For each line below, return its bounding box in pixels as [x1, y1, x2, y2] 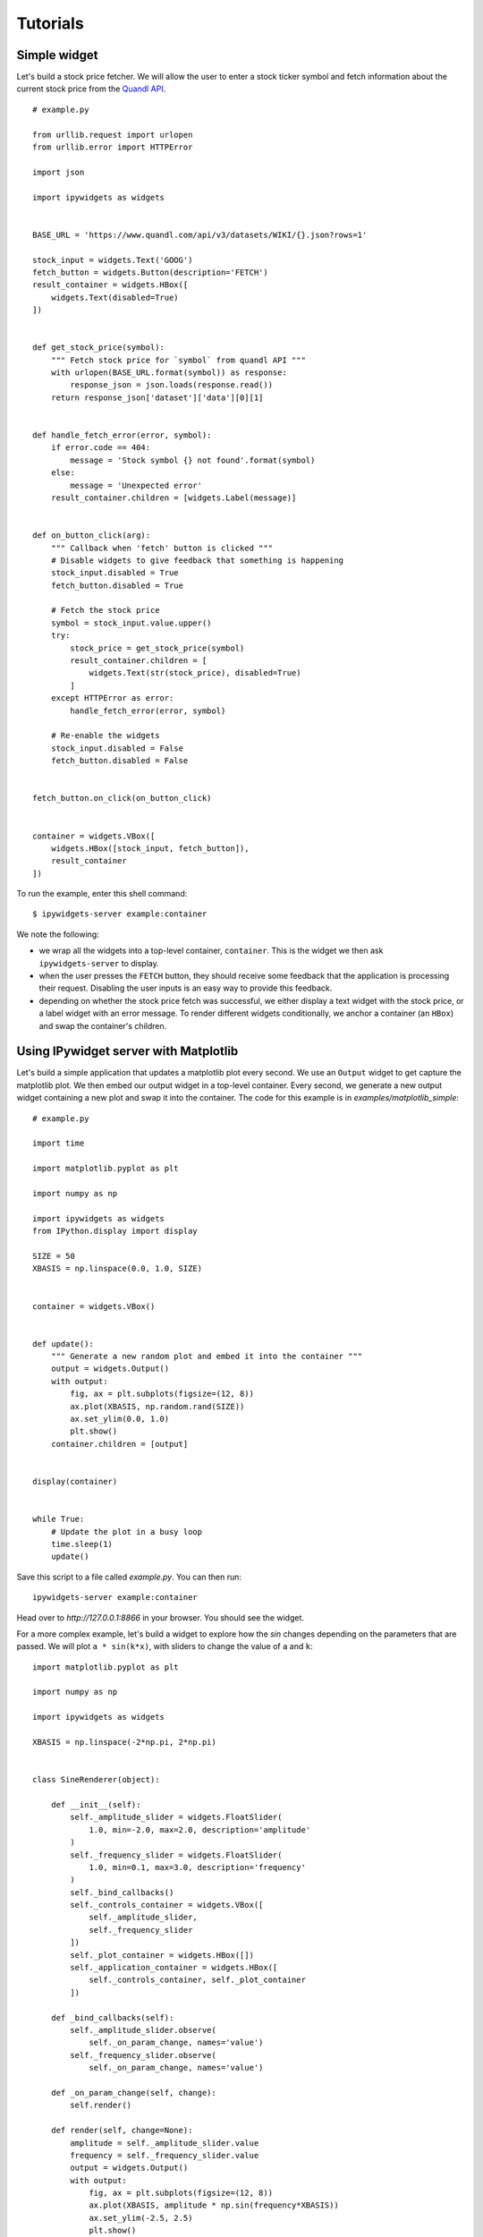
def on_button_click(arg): [32, 531, 151, 540]
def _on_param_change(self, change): [50, 2088, 216, 2097]
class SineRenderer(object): [32, 1774, 160, 1785]
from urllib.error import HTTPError [32, 142, 193, 152]
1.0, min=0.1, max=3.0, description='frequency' [89, 1862, 306, 1872]
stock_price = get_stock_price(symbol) [70, 642, 245, 653]
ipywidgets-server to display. [38, 957, 160, 968]
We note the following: [16, 929, 100, 940]
